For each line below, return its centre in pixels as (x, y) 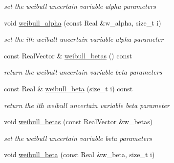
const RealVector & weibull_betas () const (68, 55)
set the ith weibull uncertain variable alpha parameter (84, 39)
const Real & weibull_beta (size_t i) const (68, 88)
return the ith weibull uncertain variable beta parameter (87, 105)
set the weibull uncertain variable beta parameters (78, 138)
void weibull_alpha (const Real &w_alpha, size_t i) (83, 22)
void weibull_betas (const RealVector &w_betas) (78, 122)
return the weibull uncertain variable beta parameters (83, 72)
